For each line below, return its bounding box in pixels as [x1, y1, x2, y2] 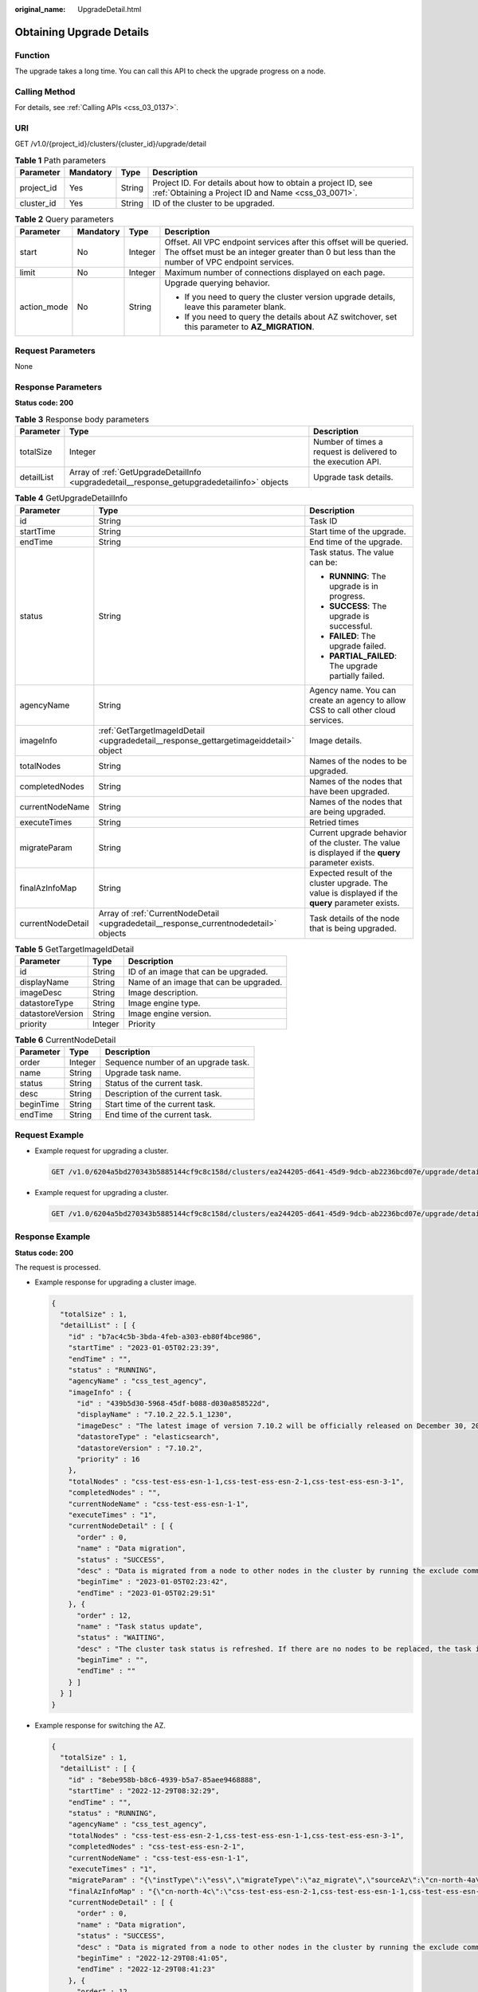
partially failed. [329, 670, 386, 681]
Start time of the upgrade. [309, 526, 406, 537]
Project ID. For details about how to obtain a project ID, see [152, 178, 373, 189]
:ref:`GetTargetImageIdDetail [98, 725, 206, 736]
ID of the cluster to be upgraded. [152, 198, 275, 209]
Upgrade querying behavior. [164, 277, 270, 288]
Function [14, 49, 50, 61]
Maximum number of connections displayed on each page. [164, 267, 386, 278]
